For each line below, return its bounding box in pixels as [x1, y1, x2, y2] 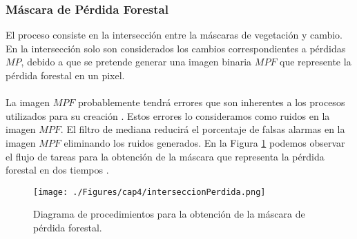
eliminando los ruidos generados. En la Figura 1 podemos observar [64, 135, 345, 149]
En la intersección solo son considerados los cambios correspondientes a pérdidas [6, 41, 346, 55]
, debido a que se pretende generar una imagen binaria [21, 54, 252, 69]
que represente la [280, 54, 351, 69]
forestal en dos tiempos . [6, 163, 109, 177]
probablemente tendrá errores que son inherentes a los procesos [77, 95, 345, 110]
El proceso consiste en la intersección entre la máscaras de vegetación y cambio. [6, 28, 342, 42]
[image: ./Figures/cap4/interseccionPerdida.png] [33, 187, 266, 197]
